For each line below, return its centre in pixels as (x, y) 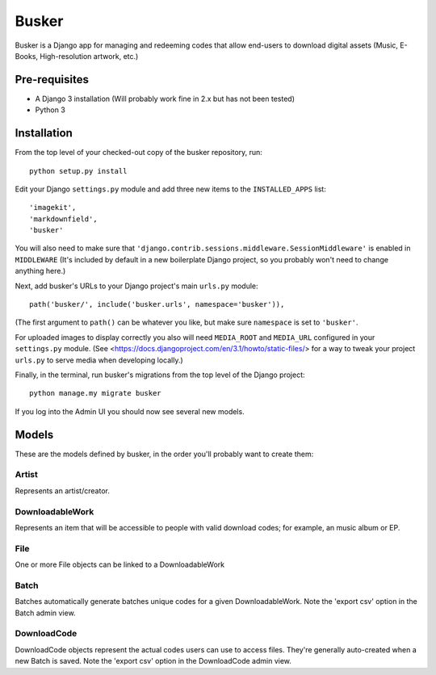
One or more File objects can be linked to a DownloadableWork (120, 564)
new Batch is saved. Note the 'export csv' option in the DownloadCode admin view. (153, 661)
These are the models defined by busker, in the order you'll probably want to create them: (164, 454)
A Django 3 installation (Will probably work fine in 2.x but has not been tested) (165, 99)
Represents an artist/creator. (63, 491)
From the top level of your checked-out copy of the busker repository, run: (138, 153)
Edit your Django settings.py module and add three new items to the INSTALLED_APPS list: (170, 189)
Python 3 (50, 110)
